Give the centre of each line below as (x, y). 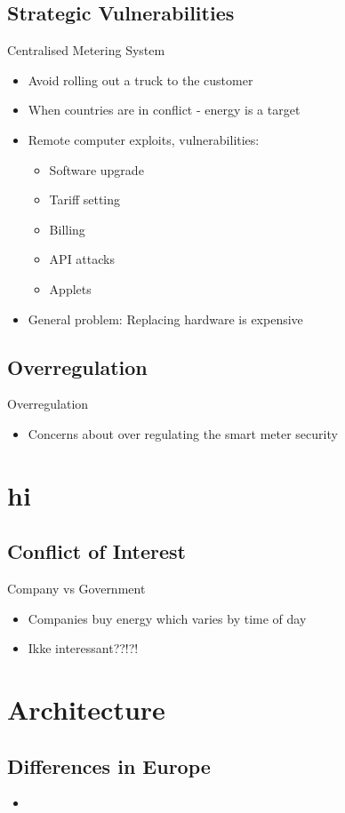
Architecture (86, 709)
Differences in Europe (109, 765)
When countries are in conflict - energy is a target (164, 110)
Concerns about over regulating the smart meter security (183, 433)
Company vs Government (76, 589)
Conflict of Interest (97, 551)
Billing (67, 229)
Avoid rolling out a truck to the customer (140, 80)
